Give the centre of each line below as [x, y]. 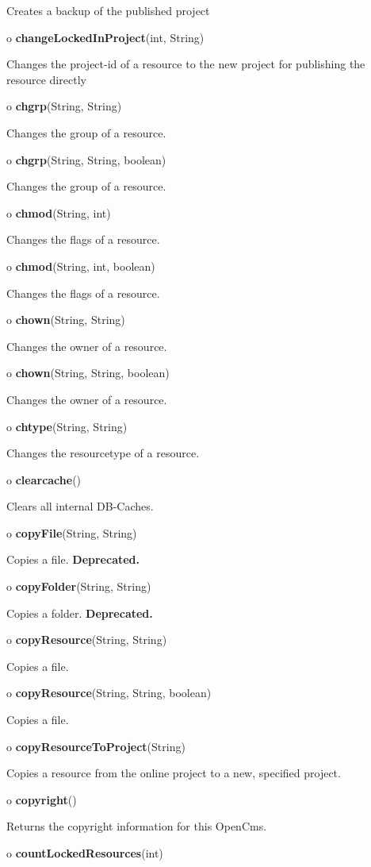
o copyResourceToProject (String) [96, 746]
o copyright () [42, 799]
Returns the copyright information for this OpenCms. [137, 826]
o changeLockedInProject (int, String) [105, 37]
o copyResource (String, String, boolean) [109, 693]
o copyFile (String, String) [72, 532]
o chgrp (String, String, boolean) [86, 159]
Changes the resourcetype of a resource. [103, 453]
